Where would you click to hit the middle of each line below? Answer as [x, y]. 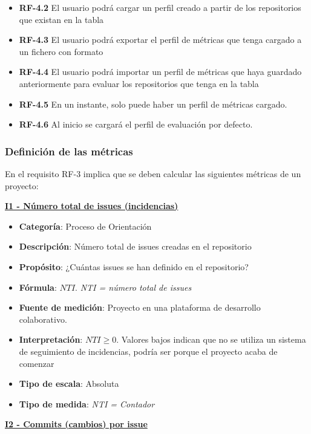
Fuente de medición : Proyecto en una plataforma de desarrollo [140, 307]
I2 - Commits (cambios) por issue [76, 424]
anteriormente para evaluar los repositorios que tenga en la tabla [139, 83]
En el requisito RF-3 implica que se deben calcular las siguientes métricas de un [153, 173]
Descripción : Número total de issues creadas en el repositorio [135, 246]
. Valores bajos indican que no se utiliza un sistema [211, 339]
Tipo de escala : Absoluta [69, 384]
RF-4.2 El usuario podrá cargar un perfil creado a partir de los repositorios [160, 7]
